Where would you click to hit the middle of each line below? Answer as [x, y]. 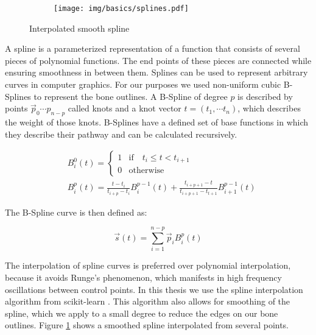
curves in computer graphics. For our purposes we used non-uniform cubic [143, 84]
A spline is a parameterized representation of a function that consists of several [153, 48]
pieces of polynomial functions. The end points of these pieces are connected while [158, 60]
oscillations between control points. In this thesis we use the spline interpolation [154, 289]
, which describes [269, 108]
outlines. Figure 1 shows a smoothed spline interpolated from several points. [147, 325]
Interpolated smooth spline [79, 28]
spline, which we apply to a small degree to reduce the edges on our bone [142, 313]
